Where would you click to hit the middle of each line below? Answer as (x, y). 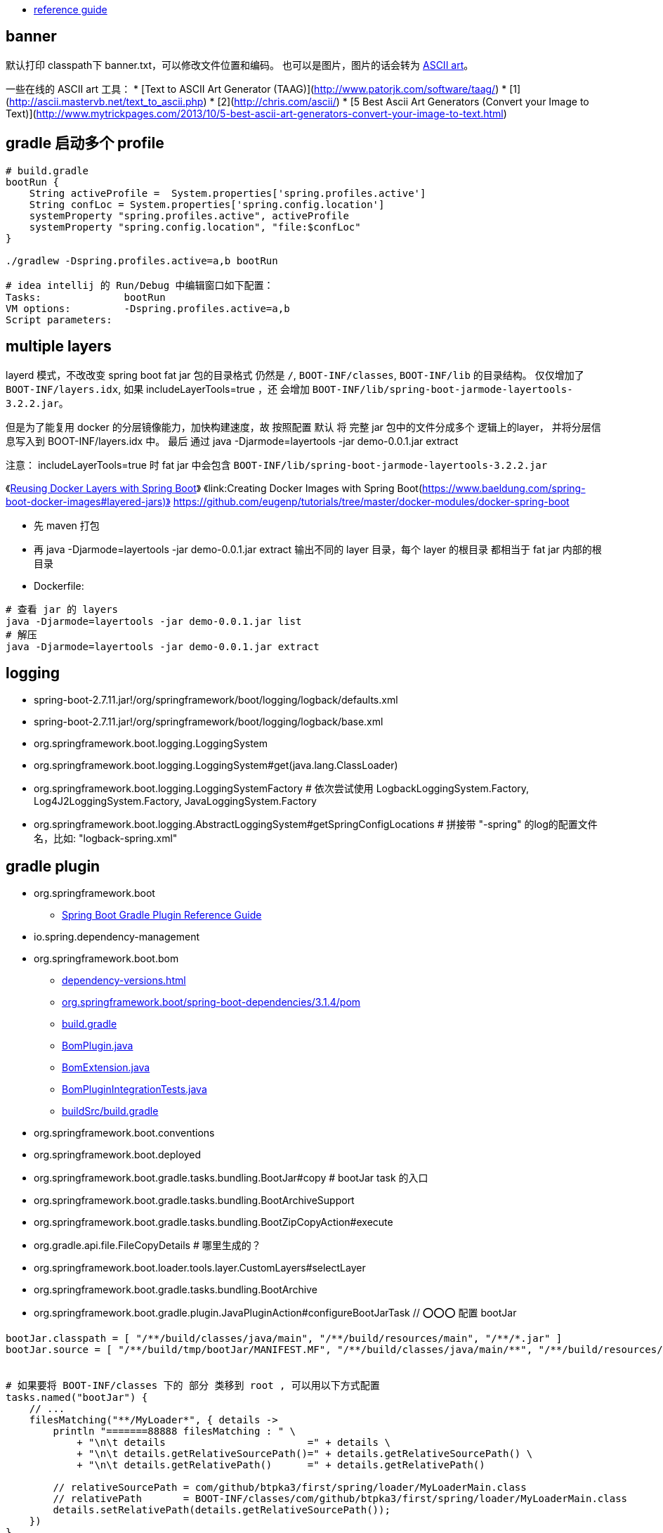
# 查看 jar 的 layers (62, 609)
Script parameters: (59, 319)
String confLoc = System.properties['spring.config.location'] (207, 204)
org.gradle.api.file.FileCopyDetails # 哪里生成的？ (147, 1246)
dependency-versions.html (124, 981)
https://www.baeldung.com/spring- (504, 488)
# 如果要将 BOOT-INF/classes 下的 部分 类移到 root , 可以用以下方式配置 (193, 1386)
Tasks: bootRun (86, 297)
